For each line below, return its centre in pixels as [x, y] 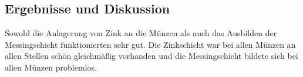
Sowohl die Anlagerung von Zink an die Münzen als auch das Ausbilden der [141, 33]
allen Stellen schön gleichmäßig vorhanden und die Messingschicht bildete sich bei [151, 56]
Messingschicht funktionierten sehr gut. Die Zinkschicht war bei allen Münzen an [150, 44]
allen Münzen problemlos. [51, 67]
